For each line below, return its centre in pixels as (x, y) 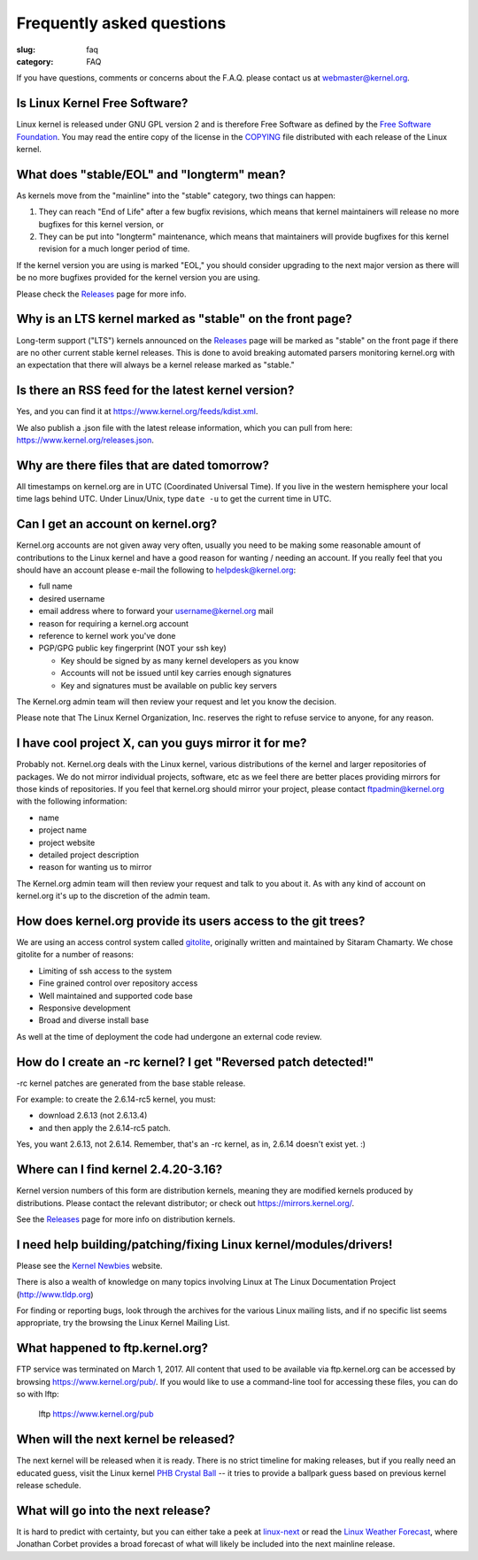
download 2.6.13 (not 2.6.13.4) (93, 1116)
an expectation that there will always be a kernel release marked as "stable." (156, 365)
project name (63, 830)
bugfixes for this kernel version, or (101, 224)
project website (67, 842)
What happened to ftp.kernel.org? (112, 1348)
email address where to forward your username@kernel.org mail (156, 611)
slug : (26, 50)
